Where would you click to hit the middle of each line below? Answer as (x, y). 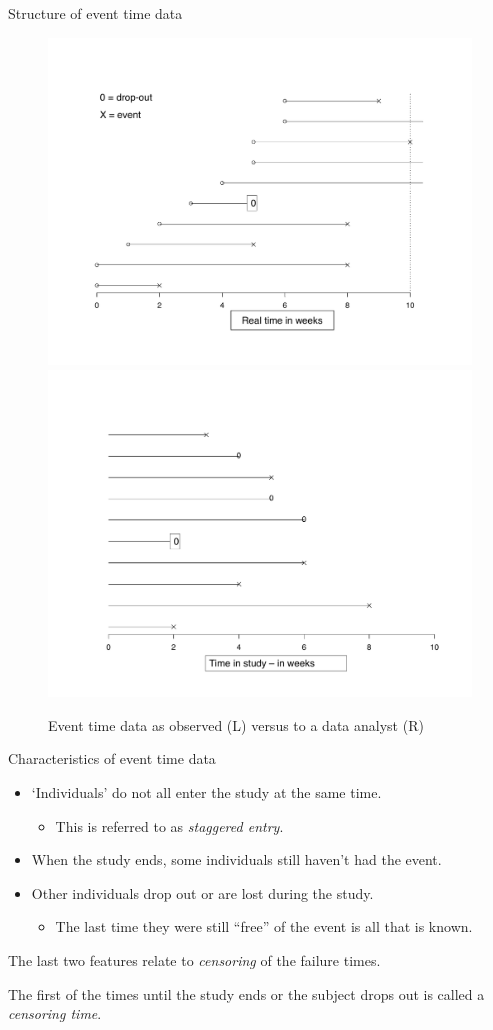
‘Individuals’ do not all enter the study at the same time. (206, 792)
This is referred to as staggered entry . (169, 825)
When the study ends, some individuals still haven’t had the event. (236, 859)
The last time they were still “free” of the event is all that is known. (264, 926)
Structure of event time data (95, 13)
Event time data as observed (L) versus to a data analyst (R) (236, 724)
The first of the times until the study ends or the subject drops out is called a (246, 993)
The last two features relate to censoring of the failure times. (194, 959)
